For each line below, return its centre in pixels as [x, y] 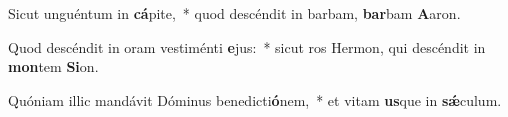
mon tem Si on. [53, 66]
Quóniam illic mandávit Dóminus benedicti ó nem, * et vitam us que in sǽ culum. [255, 99]
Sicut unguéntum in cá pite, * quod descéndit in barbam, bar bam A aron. [234, 13]
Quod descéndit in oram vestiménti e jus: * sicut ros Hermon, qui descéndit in [247, 46]
